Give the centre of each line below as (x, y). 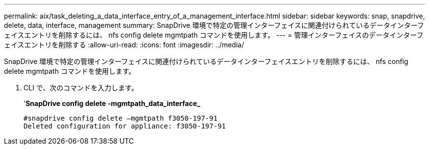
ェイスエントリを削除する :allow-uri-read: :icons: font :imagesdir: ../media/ (124, 45)
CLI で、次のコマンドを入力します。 (81, 88)
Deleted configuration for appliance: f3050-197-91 (125, 126)
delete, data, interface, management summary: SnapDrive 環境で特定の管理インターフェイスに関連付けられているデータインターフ (214, 25)
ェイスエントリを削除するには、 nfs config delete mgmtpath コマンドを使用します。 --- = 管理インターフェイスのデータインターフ (214, 35)
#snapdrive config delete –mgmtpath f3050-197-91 (121, 118)
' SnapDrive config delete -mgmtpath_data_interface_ (112, 103)
